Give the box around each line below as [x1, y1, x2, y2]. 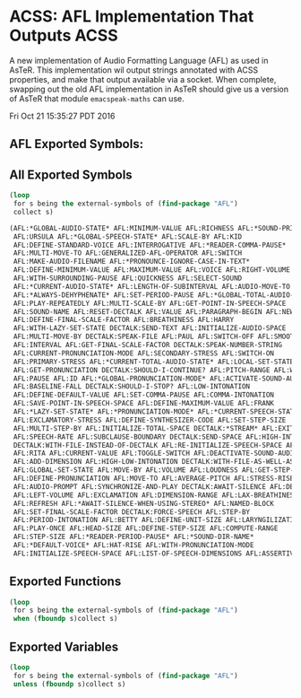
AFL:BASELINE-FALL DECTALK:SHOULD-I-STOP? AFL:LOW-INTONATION [13, 382, 251, 391]
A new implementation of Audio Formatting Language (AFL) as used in [9, 55, 269, 65]
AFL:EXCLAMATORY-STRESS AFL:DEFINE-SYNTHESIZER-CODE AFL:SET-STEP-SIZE [13, 415, 287, 424]
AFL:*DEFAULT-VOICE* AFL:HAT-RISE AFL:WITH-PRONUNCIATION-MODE [13, 541, 254, 550]
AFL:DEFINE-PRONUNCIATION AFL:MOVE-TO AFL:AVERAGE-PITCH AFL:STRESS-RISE [13, 474, 295, 484]
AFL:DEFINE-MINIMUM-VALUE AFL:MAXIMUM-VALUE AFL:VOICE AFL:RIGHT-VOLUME [13, 266, 291, 275]
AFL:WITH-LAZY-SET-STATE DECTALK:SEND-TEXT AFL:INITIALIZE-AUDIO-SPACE [13, 324, 287, 333]
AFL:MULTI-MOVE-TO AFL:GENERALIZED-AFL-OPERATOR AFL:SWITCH [13, 249, 243, 257]
